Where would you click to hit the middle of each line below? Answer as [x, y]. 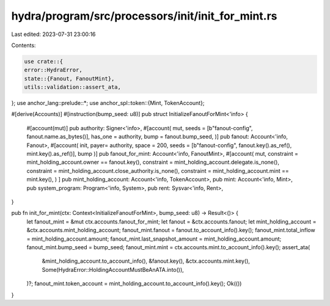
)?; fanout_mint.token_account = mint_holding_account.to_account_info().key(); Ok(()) [134, 283]
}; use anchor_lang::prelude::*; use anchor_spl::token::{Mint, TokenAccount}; [108, 103]
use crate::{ [44, 61]
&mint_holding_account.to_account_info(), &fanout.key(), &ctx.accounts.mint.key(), [146, 261]
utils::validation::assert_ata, [73, 87]
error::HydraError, [53, 70]
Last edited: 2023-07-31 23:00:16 [53, 34]
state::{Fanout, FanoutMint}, [69, 78]
